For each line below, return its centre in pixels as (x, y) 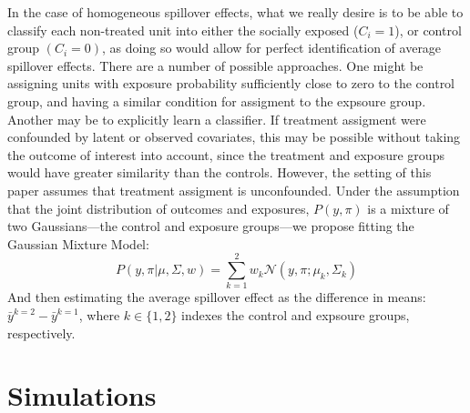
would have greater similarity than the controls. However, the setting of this (220, 172)
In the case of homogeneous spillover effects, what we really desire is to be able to (235, 12)
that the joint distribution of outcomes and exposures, (158, 208)
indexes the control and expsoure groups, (296, 315)
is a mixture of (408, 208)
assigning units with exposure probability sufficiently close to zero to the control (231, 83)
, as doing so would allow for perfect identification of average (272, 48)
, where (99, 315)
